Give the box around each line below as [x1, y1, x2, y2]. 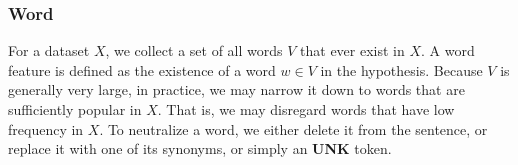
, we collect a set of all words [105, 40, 283, 61]
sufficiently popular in [8, 99, 142, 119]
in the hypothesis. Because [320, 59, 483, 80]
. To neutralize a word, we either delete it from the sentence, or [99, 118, 488, 139]
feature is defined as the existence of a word [8, 59, 276, 80]
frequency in [8, 118, 84, 139]
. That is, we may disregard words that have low [157, 99, 455, 119]
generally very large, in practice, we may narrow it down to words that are [8, 79, 465, 100]
